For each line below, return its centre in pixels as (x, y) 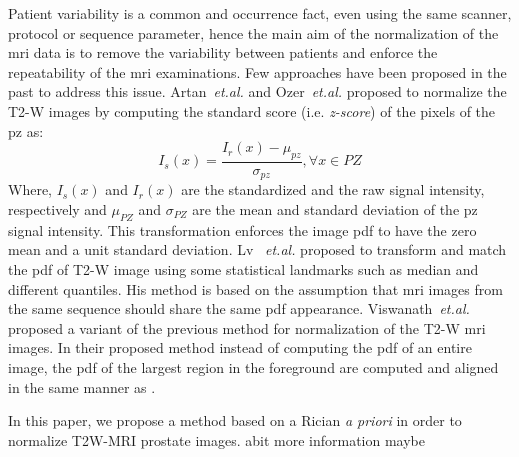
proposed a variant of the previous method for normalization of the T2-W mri (247, 327)
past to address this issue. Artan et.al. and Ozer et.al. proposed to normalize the (257, 91)
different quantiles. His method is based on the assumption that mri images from (255, 288)
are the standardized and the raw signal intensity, (333, 189)
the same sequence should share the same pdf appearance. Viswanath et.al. (239, 308)
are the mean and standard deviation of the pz (335, 209)
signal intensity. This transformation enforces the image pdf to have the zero (242, 229)
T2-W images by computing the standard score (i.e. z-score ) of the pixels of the (252, 110)
